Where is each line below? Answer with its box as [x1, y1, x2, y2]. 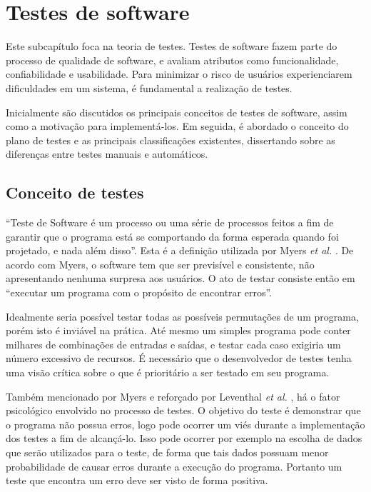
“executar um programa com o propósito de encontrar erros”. [6, 285, 273, 300]
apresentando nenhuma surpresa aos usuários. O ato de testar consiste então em [6, 271, 355, 286]
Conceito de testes [6, 181, 144, 204]
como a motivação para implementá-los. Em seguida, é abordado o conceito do [6, 119, 349, 134]
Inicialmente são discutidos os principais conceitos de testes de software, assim [6, 104, 347, 119]
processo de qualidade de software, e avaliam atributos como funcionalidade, [6, 52, 339, 67]
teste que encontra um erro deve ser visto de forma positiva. [6, 473, 268, 488]
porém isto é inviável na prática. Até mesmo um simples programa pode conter [6, 323, 351, 338]
